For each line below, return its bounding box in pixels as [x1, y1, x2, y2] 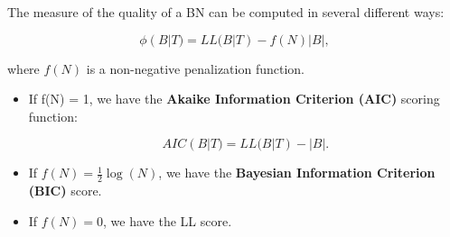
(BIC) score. [28, 181, 102, 200]
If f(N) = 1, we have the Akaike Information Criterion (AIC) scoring [28, 89, 440, 108]
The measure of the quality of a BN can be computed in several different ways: [7, 3, 445, 21]
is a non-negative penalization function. [86, 59, 305, 77]
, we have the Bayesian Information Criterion [158, 163, 436, 182]
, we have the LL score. [103, 211, 232, 230]
